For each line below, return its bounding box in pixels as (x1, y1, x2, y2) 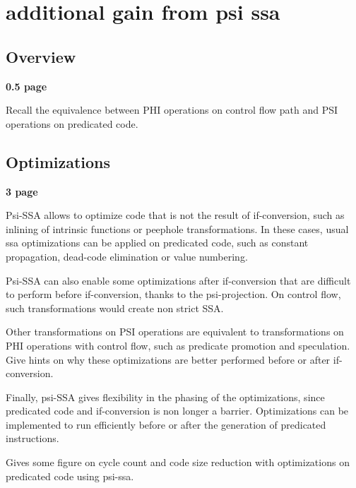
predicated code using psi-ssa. (6, 468, 134, 483)
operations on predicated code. (6, 116, 138, 131)
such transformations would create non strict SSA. (6, 300, 224, 315)
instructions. (6, 431, 59, 446)
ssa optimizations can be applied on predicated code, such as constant (6, 235, 309, 250)
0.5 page (6, 78, 47, 93)
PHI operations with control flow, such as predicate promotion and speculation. (6, 338, 350, 352)
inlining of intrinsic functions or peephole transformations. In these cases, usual (6, 221, 349, 236)
